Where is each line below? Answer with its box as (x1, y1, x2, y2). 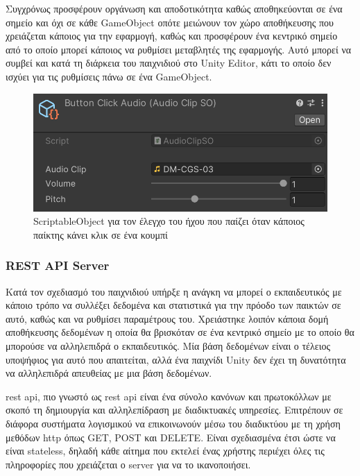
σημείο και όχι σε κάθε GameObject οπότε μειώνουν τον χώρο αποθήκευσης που (6, 15, 334, 29)
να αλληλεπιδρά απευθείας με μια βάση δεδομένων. (6, 366, 212, 380)
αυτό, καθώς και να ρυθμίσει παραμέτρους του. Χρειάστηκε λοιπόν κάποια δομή (6, 311, 329, 325)
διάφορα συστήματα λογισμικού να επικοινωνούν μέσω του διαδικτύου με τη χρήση (6, 416, 341, 430)
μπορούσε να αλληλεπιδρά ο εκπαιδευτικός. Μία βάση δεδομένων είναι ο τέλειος (6, 338, 330, 352)
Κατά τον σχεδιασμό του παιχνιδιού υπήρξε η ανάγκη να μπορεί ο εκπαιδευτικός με (6, 284, 342, 298)
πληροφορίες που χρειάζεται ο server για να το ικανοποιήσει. (6, 457, 251, 471)
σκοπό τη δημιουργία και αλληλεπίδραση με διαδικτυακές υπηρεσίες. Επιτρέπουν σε (6, 402, 343, 417)
